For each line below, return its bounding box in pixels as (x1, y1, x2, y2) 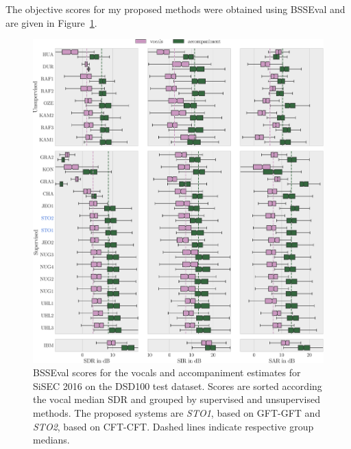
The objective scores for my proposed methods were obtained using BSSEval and (5, 2, 346, 16)
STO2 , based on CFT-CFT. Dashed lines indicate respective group (33, 419, 314, 433)
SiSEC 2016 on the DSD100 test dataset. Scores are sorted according (33, 378, 322, 393)
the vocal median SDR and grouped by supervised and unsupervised (33, 392, 320, 406)
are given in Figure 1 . (5, 15, 97, 30)
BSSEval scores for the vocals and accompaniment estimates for (33, 365, 301, 380)
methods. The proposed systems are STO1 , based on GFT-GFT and (33, 405, 321, 419)
